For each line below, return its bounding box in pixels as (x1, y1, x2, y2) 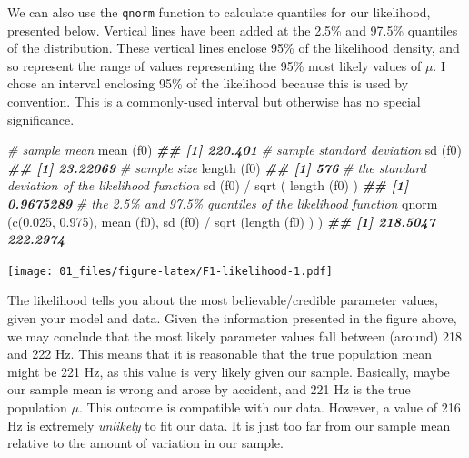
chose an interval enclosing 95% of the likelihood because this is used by (7, 74, 409, 93)
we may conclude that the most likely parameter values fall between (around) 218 (7, 326, 462, 345)
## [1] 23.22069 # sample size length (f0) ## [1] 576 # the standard (7, 158, 426, 177)
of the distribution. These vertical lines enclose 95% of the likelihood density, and (7, 38, 460, 57)
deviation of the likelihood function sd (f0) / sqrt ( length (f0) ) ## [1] (7, 176, 409, 195)
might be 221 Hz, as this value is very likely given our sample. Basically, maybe (7, 361, 450, 381)
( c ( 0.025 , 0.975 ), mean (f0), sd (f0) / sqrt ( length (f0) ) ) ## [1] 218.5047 (7, 211, 436, 230)
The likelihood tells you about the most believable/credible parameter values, (7, 290, 439, 310)
